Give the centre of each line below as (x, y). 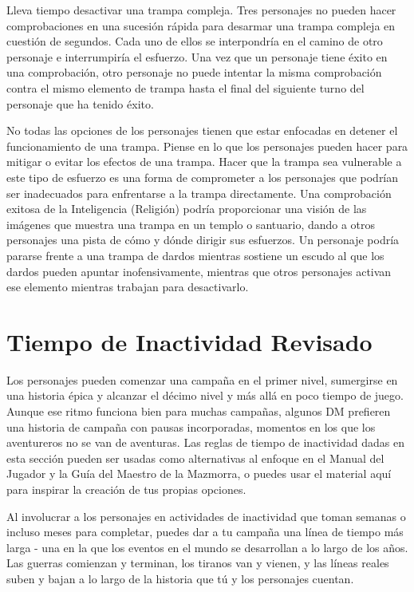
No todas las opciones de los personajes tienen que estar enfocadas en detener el (202, 130)
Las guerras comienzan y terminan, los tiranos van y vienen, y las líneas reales (198, 563)
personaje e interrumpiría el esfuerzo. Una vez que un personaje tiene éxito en (197, 56)
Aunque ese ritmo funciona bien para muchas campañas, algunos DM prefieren (199, 411)
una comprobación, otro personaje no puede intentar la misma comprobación (194, 72)
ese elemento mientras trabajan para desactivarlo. (128, 287)
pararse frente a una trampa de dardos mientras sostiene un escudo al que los (195, 255)
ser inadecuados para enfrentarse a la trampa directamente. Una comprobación (199, 193)
